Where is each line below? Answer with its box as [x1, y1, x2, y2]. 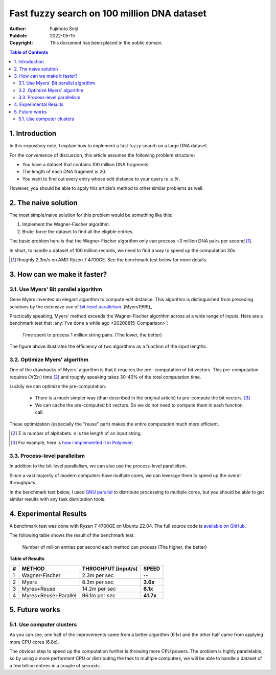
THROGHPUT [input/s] [82, 565, 138, 572]
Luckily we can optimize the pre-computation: [9, 383, 107, 389]
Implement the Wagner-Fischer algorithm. [22, 221, 110, 228]
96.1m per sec [82, 592, 116, 599]
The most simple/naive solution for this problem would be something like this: [9, 212, 173, 218]
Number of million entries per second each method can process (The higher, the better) [22, 544, 207, 550]
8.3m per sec [82, 578, 114, 586]
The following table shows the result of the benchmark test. [9, 532, 135, 538]
